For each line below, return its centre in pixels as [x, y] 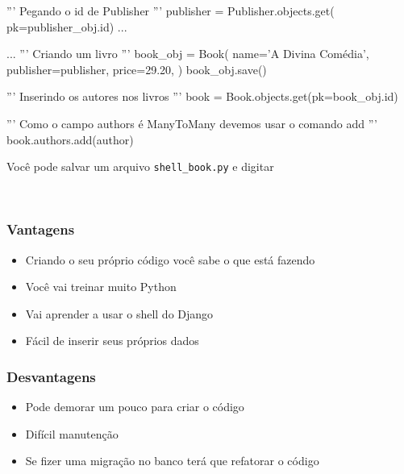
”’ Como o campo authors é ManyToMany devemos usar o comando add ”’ [192, 123]
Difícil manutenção [72, 433]
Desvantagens [51, 376]
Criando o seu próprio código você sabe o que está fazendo [170, 259]
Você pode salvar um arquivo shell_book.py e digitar [140, 166]
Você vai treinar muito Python [101, 287]
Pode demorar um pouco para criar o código [135, 407]
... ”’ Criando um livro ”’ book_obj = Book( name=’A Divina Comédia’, [188, 54]
